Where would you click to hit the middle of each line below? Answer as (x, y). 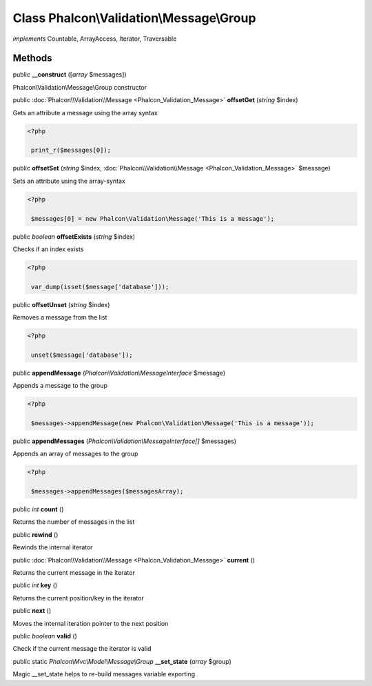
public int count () (38, 509)
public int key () (35, 585)
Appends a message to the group (60, 386)
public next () (32, 611)
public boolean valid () (45, 636)
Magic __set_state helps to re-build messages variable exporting (104, 674)
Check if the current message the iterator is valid (82, 649)
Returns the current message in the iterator (74, 573)
